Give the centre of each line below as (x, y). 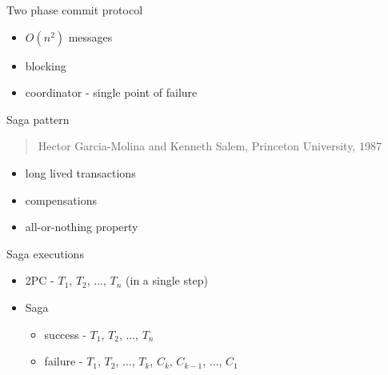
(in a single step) (167, 280)
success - (65, 334)
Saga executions (45, 253)
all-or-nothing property (82, 227)
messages (90, 36)
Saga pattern (38, 119)
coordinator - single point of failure (111, 92)
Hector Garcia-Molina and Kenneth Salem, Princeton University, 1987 (210, 146)
